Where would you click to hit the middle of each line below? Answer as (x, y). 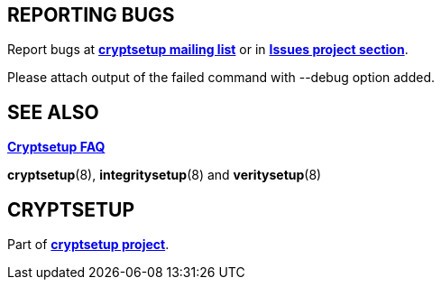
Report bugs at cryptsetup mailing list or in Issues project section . (208, 50)
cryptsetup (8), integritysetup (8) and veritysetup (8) (165, 175)
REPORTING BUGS (91, 15)
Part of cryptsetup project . (88, 245)
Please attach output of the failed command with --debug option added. (221, 78)
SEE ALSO (53, 112)
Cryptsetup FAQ (56, 147)
